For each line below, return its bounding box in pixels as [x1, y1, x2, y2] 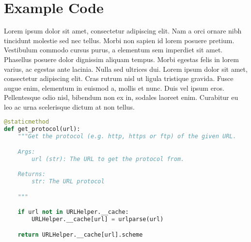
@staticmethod [4, 118, 49, 126]
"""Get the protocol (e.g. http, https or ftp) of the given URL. [17, 133, 236, 140]
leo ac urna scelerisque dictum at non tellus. [4, 101, 135, 112]
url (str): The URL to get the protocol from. [31, 155, 185, 162]
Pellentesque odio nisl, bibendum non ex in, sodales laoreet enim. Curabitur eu [4, 92, 238, 102]
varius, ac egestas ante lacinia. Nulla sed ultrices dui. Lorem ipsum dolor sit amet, [4, 64, 248, 74]
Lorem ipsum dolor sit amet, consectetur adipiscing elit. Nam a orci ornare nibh [4, 26, 242, 36]
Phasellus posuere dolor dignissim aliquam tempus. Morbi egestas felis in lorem [4, 54, 239, 64]
